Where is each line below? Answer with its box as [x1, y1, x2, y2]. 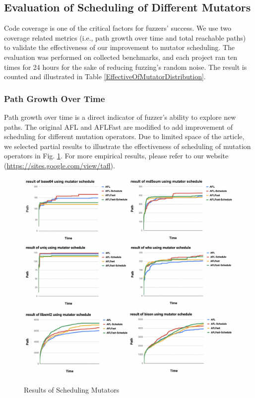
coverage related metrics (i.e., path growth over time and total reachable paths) [4, 32, 246, 43]
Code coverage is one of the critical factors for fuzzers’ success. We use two [4, 23, 231, 33]
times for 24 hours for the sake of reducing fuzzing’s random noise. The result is [4, 61, 247, 72]
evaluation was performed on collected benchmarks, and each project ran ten [4, 51, 238, 62]
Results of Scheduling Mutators [24, 384, 120, 395]
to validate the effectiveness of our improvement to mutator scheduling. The [4, 42, 235, 52]
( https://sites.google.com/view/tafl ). [4, 160, 115, 170]
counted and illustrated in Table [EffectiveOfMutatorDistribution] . [4, 71, 206, 82]
